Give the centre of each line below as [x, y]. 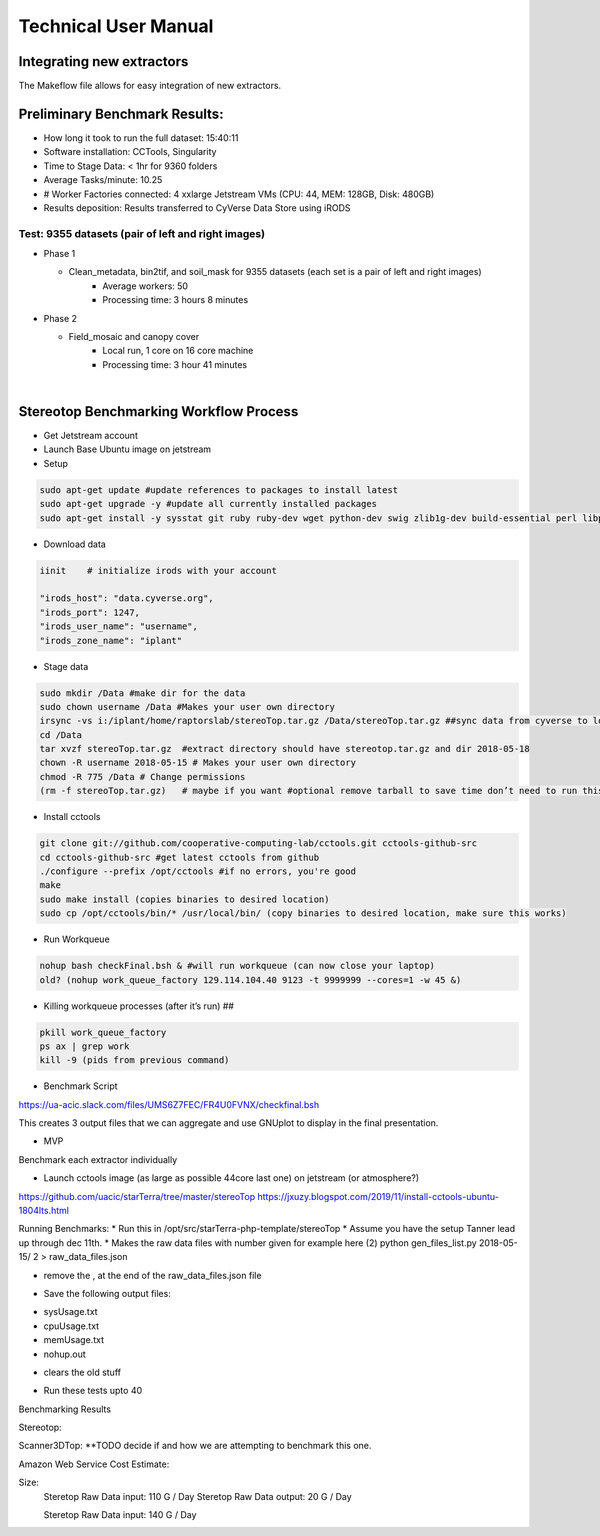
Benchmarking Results [65, 1409]
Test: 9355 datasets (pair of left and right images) [141, 233]
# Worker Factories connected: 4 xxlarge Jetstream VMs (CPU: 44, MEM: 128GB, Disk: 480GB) [239, 194]
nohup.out [65, 1354]
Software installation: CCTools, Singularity [130, 152]
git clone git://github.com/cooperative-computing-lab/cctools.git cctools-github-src [258, 843]
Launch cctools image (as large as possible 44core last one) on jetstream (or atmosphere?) [231, 1178]
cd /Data [61, 734]
